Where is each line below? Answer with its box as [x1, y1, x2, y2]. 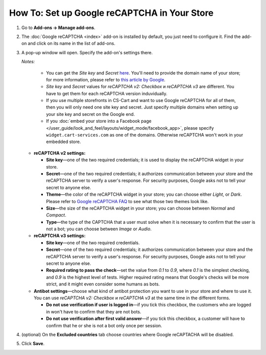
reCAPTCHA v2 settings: [33, 150, 86, 156]
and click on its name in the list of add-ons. [28, 40, 116, 46]
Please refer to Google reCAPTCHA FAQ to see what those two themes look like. [46, 198, 209, 204]
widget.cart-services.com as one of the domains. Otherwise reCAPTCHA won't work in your [46, 132, 243, 138]
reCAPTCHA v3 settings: [33, 233, 86, 239]
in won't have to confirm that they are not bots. [46, 309, 141, 315]
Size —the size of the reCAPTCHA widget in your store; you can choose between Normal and [46, 205, 235, 211]
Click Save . [21, 341, 45, 347]
